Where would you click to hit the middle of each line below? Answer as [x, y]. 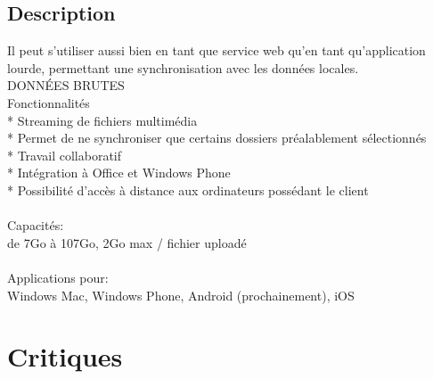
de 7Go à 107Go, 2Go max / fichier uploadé [127, 242]
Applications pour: [58, 277]
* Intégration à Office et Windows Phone [119, 173]
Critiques [65, 356]
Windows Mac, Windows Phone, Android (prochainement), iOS [181, 295]
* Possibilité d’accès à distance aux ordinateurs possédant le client [188, 189]
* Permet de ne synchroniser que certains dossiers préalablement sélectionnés [217, 138]
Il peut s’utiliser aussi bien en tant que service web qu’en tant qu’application [216, 50]
